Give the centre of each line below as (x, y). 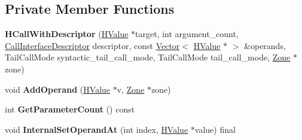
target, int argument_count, (187, 34)
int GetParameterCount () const (70, 109)
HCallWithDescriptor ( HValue (67, 34)
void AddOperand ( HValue (58, 89)
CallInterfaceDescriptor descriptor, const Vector (92, 45)
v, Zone (131, 89)
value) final (215, 129)
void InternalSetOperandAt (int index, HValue (97, 129)
